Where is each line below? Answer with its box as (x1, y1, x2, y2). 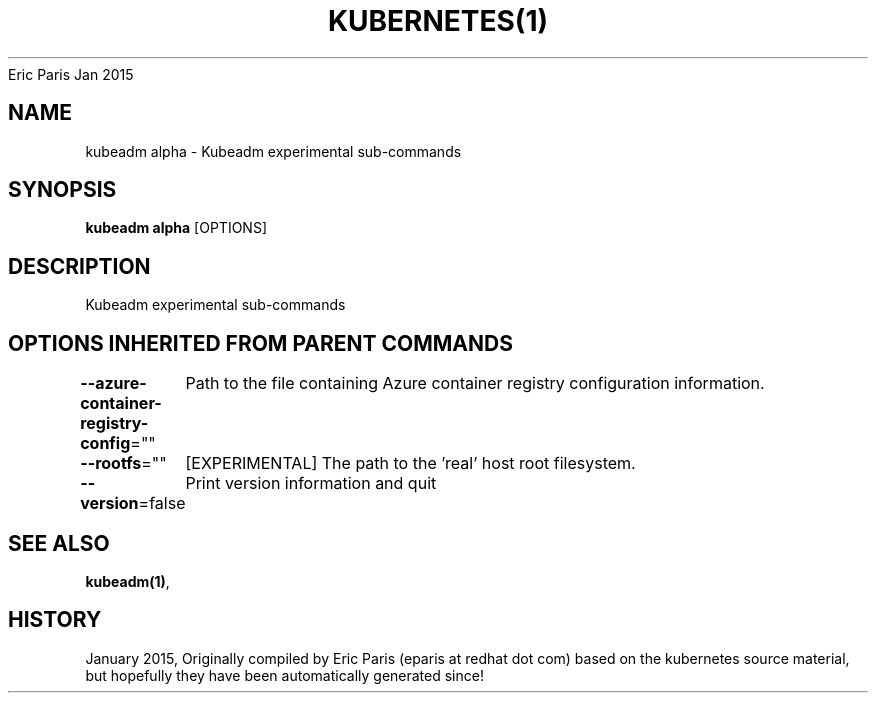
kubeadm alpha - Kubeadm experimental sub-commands (85, 142, 462, 160)
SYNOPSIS (8, 177, 117, 203)
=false (138, 493, 186, 514)
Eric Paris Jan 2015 (8, 65, 134, 83)
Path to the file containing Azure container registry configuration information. (185, 373, 765, 394)
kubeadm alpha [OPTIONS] (85, 219, 268, 237)
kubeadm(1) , (85, 572, 170, 590)
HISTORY (8, 607, 102, 633)
